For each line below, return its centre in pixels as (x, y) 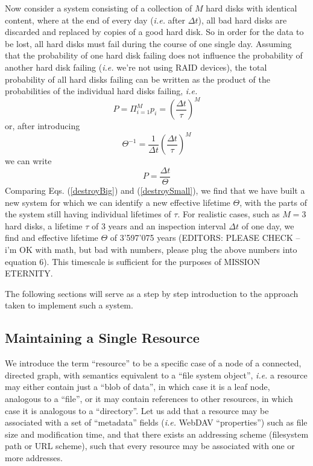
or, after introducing (43, 126)
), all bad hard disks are (242, 20)
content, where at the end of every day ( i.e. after (95, 20)
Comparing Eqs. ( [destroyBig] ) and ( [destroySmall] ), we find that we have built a (155, 190)
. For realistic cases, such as (229, 214)
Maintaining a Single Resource (102, 338)
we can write (28, 161)
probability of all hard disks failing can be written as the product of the (138, 79)
